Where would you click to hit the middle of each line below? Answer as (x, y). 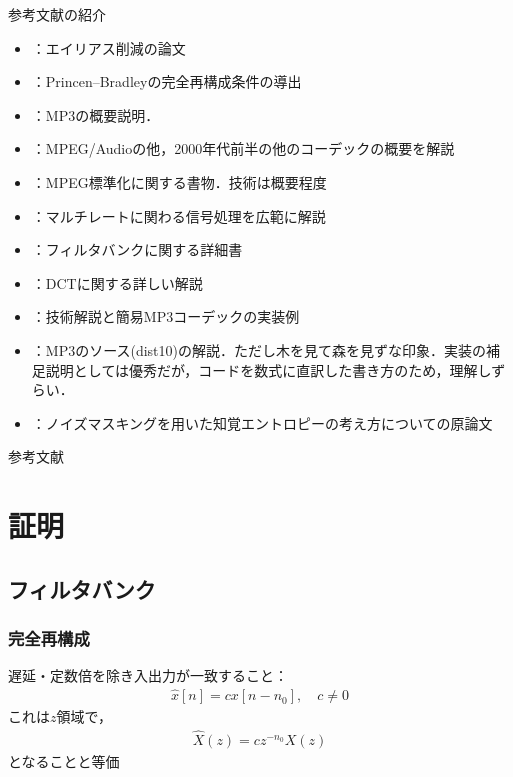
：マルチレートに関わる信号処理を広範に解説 (178, 215)
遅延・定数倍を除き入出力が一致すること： (148, 675)
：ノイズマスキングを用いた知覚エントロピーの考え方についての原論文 (262, 422)
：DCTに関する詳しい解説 (117, 282)
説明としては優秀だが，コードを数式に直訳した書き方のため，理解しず (275, 369)
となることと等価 (64, 760)
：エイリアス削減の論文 (108, 47)
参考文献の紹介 (57, 14)
